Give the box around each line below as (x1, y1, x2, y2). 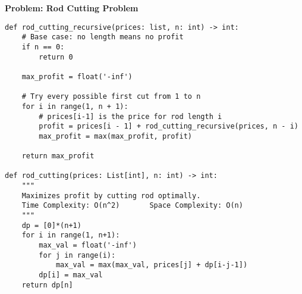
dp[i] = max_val (39, 271, 103, 279)
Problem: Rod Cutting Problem (5, 2, 139, 14)
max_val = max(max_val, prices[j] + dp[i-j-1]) (55, 261, 248, 270)
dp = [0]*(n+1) (21, 221, 81, 230)
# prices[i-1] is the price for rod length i (39, 112, 222, 121)
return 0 (39, 52, 73, 61)
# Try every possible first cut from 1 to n (21, 92, 201, 101)
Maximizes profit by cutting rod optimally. (21, 191, 201, 200)
